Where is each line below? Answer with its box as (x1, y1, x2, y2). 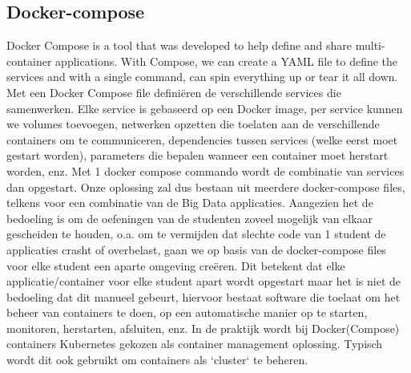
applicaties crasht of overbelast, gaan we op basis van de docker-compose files (6, 241, 386, 257)
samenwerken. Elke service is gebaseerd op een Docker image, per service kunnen (6, 99, 403, 116)
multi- (355, 37, 385, 54)
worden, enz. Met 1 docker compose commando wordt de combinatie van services (6, 162, 405, 179)
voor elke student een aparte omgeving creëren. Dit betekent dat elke (6, 257, 345, 274)
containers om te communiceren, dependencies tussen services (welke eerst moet (6, 131, 398, 148)
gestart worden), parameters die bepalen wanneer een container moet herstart (6, 147, 389, 164)
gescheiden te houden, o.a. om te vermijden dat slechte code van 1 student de (6, 225, 386, 242)
